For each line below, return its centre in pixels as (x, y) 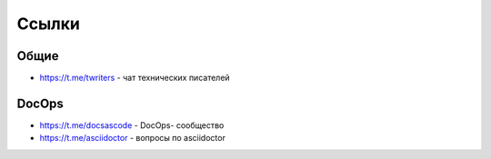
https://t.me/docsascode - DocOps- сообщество (132, 125)
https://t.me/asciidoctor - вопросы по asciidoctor (133, 138)
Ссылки (49, 24)
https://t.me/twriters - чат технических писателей (135, 78)
